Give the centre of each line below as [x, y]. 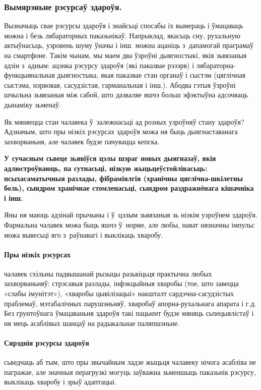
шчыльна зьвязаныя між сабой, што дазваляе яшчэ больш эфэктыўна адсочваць [126, 95]
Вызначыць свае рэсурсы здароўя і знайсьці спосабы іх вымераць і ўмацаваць [124, 25]
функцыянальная [29, 75]
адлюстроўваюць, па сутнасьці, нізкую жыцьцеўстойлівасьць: [106, 168]
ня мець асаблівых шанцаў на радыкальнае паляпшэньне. [92, 323]
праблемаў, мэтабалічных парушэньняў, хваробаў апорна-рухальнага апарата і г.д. [130, 303]
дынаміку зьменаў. [32, 104]
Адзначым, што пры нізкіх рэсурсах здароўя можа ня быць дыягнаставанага [121, 131]
